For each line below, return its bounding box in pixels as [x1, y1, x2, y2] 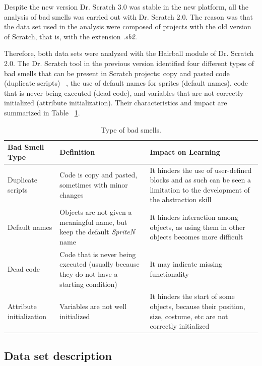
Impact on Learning [150, 146, 220, 157]
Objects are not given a [59, 207, 132, 217]
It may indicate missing [150, 259, 223, 269]
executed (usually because [59, 259, 140, 269]
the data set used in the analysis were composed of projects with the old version [4, 21, 251, 32]
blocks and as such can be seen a [150, 174, 251, 185]
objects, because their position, [150, 301, 245, 312]
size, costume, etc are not [150, 311, 228, 321]
